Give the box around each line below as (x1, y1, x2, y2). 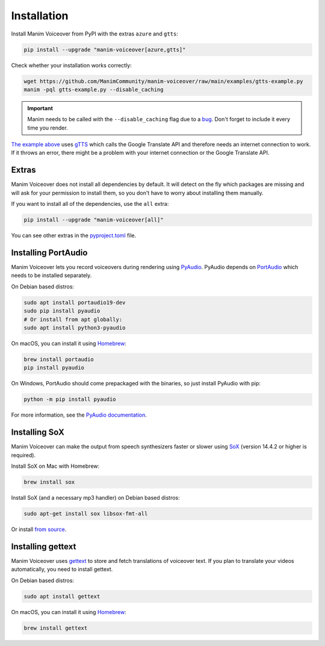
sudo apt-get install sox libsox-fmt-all (23, 510, 148, 517)
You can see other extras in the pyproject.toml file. (11, 232, 137, 239)
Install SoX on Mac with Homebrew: (11, 462, 100, 470)
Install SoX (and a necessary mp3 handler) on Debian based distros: (11, 494, 180, 501)
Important (27, 104, 54, 111)
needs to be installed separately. (11, 272, 92, 279)
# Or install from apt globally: (23, 316, 123, 323)
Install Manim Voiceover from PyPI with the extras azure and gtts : (11, 30, 179, 37)
